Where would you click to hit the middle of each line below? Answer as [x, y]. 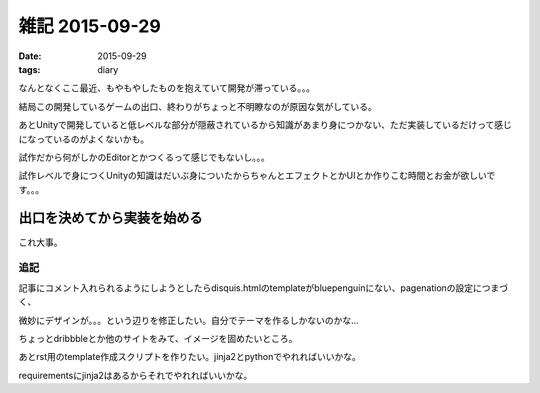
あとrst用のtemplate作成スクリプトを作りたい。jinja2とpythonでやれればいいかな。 [190, 357]
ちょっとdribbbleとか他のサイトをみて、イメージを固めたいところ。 [158, 338]
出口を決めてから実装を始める [110, 218]
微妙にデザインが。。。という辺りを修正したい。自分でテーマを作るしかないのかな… [188, 320]
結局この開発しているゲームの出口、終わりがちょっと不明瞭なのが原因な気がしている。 [197, 106]
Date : [30, 56]
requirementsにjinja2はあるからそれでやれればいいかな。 [135, 375]
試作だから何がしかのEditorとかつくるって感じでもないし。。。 [144, 157]
